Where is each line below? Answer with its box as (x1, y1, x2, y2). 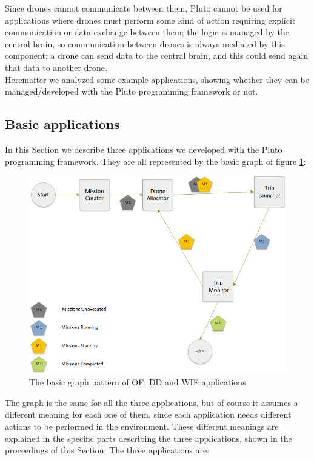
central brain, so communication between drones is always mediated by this (5, 37, 285, 50)
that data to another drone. (5, 61, 107, 73)
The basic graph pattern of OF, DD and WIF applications (29, 376, 246, 388)
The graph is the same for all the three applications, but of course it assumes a (5, 396, 298, 408)
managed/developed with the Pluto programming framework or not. (5, 85, 258, 98)
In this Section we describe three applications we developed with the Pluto (5, 142, 282, 155)
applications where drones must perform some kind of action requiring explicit (5, 13, 296, 26)
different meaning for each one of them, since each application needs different (5, 408, 292, 421)
